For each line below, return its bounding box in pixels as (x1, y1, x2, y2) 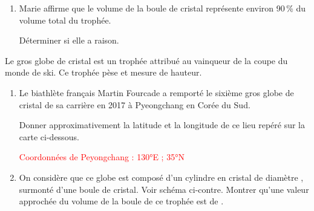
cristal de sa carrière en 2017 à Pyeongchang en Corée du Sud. (19, 98, 250, 111)
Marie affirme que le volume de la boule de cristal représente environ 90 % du (19, 2, 306, 14)
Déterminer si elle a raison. (19, 34, 119, 47)
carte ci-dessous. (19, 130, 79, 143)
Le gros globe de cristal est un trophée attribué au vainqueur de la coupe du (5, 54, 288, 67)
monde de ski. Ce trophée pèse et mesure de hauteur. (5, 66, 202, 79)
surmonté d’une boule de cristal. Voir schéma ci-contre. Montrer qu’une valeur (19, 183, 309, 195)
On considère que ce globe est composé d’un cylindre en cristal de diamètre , (19, 170, 304, 183)
